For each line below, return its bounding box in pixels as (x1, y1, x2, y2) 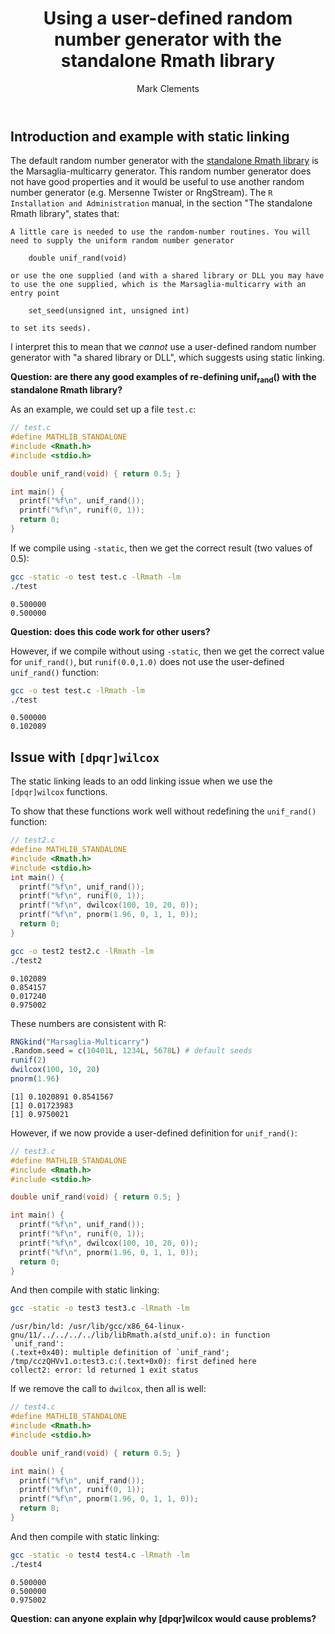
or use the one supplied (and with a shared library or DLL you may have (10, 271, 325, 281)
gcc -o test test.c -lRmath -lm (10, 685, 145, 696)
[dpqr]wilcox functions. (10, 786, 108, 798)
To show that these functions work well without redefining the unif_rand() (10, 805, 317, 817)
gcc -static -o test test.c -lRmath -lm (10, 572, 182, 582)
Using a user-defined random (43, 7, 293, 30)
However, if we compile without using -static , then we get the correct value (10, 645, 325, 657)
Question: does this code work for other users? (10, 625, 211, 637)
